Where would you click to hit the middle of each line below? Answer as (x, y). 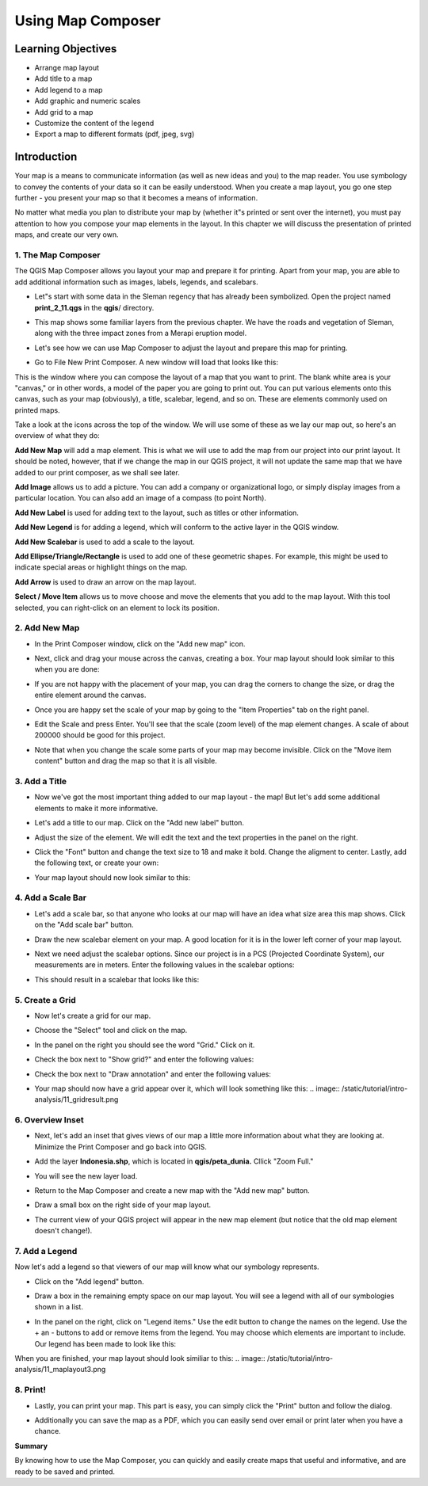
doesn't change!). (63, 1231)
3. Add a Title (41, 781)
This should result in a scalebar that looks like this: (117, 979)
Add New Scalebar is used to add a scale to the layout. (105, 542)
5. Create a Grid (45, 1000)
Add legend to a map (69, 90)
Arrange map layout (67, 68)
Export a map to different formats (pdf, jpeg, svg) (115, 134)
